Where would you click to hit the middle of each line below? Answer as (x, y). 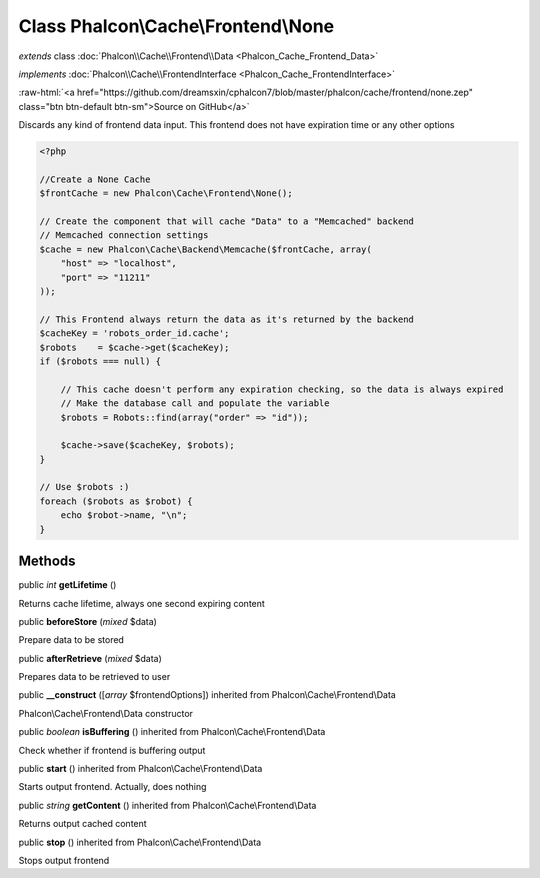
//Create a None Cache (95, 179)
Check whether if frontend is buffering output (112, 750)
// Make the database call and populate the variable (195, 403)
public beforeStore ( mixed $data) (87, 621)
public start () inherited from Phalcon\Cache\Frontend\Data (140, 769)
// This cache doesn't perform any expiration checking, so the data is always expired (282, 389)
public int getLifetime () (67, 585)
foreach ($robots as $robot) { (116, 501)
